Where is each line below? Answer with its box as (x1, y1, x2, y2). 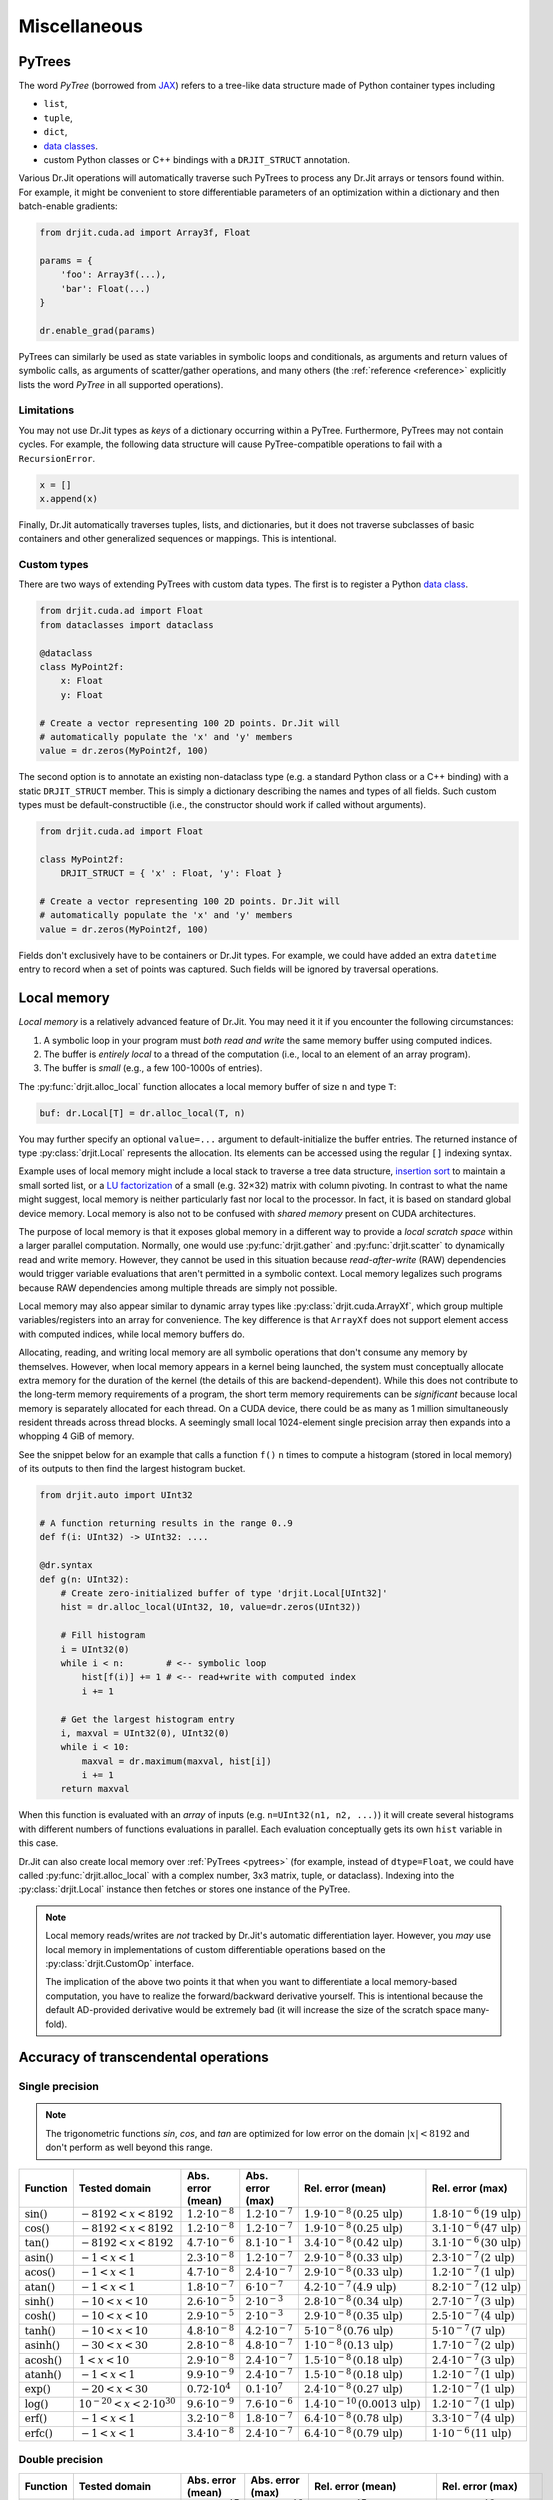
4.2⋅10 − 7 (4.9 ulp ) (303, 2278, 397, 2294)
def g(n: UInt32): (39, 1573, 130, 1585)
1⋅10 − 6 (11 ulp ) (431, 2425, 512, 2440)
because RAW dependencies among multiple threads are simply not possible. (18, 1281, 338, 1294)
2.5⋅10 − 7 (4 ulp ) (431, 2308, 515, 2323)
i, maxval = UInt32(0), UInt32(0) (60, 1727, 230, 1739)
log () (24, 2397, 49, 2410)
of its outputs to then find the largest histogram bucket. (18, 1463, 246, 1475)
